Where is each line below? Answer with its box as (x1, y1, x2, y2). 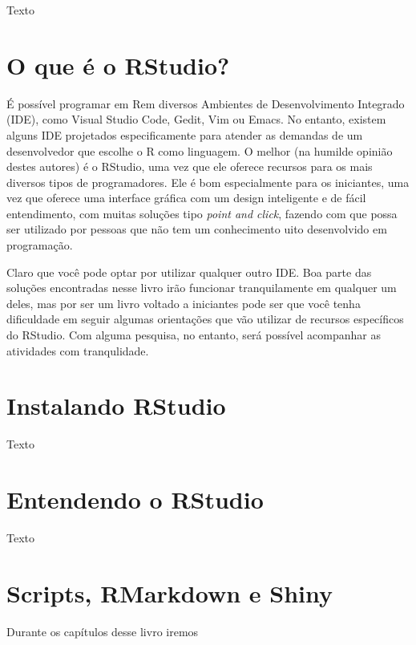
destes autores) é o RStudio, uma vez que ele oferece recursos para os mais (6, 158, 373, 175)
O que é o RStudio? (6, 48, 230, 81)
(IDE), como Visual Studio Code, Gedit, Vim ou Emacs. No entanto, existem (6, 111, 386, 128)
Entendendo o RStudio (6, 483, 264, 516)
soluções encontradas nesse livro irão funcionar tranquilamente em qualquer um (6, 279, 397, 296)
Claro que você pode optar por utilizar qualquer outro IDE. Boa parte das (6, 263, 372, 280)
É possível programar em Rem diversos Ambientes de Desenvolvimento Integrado (6, 95, 405, 112)
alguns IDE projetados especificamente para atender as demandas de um (6, 126, 363, 143)
